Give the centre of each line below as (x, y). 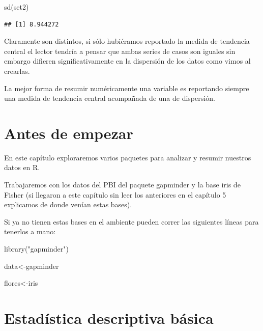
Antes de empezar (69, 133)
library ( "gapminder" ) (36, 249)
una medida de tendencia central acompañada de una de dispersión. (110, 98)
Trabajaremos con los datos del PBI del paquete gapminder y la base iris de (122, 185)
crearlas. (17, 71)
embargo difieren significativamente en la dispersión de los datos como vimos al (127, 61)
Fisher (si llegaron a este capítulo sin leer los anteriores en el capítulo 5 (115, 194)
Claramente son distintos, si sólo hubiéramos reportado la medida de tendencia (127, 41)
